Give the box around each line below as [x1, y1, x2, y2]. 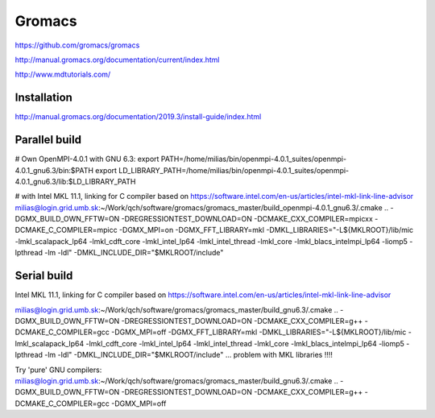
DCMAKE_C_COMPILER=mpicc [14, 226, 118, 235]
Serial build [14, 269, 73, 283]
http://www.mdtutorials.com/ [14, 69, 111, 80]
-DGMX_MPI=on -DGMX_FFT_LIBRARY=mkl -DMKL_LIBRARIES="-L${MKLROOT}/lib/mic [118, 226, 414, 235]
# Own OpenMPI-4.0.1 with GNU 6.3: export [14, 154, 159, 164]
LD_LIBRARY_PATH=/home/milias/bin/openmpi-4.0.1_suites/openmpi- [118, 165, 350, 175]
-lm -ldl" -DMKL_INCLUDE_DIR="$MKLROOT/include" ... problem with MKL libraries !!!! [44, 350, 333, 360]
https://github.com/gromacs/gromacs [14, 40, 140, 50]
